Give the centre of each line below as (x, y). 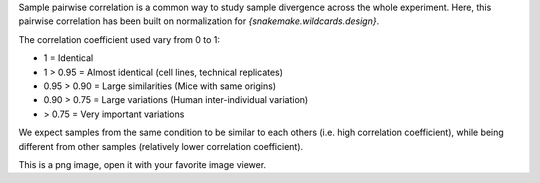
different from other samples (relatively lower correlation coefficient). (161, 146)
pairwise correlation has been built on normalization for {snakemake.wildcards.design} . (199, 21)
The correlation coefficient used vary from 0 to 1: (119, 39)
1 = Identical (68, 58)
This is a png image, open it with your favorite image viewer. (142, 164)
